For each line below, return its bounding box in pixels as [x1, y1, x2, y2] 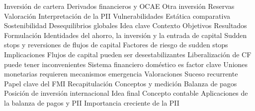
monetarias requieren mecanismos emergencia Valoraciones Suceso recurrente [4, 69, 238, 79]
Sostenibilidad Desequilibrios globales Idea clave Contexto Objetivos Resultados [4, 20, 247, 31]
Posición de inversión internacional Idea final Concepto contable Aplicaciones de [4, 88, 248, 98]
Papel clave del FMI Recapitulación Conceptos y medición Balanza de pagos [4, 78, 237, 88]
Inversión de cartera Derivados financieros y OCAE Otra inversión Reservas [4, 1, 235, 11]
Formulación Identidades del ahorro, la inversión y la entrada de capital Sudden [4, 30, 247, 40]
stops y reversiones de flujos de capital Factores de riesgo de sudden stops [4, 39, 228, 50]
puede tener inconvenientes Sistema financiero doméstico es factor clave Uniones [4, 59, 248, 69]
